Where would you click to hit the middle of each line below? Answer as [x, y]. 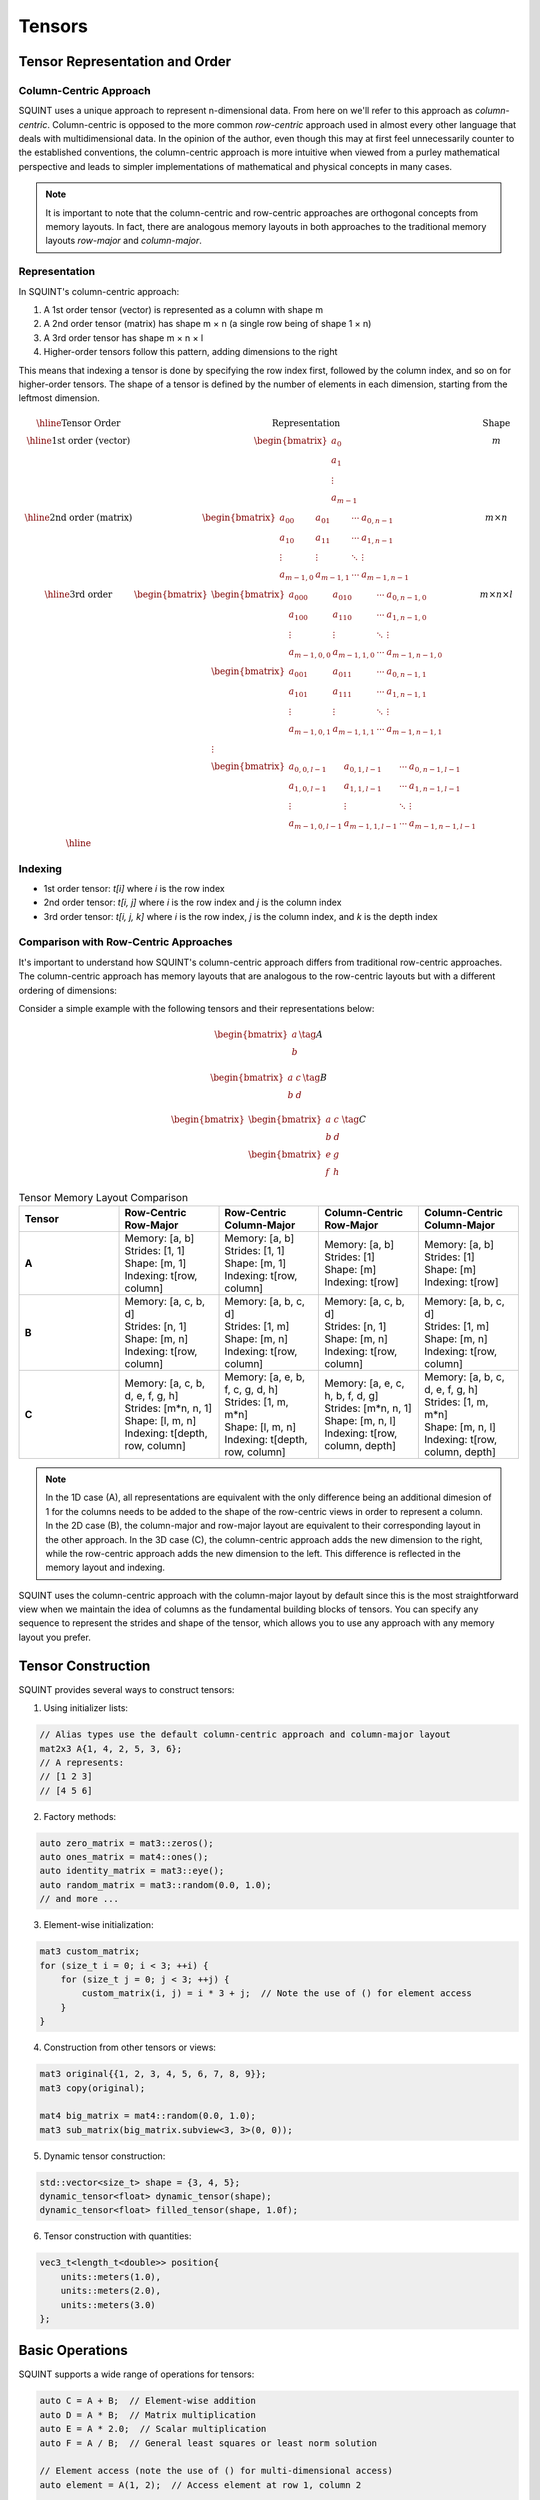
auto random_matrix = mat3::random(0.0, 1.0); [155, 1884]
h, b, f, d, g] [351, 1395]
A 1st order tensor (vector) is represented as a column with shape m [183, 309]
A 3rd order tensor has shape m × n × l [123, 337]
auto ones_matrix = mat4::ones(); [124, 1857]
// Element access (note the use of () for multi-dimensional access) [216, 2471]
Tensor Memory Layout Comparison [103, 1197]
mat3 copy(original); [92, 2088]
